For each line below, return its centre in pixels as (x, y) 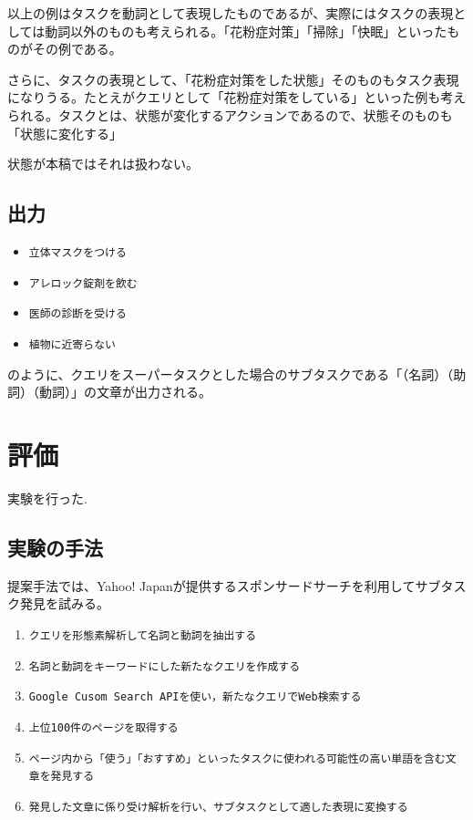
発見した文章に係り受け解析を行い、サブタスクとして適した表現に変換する (218, 807)
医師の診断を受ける (77, 314)
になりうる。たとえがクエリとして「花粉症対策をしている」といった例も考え (237, 97)
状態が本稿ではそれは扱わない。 (103, 164)
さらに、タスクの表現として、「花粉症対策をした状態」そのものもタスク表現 (233, 79)
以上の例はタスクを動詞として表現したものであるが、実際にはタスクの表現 (231, 13)
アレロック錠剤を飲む (83, 283)
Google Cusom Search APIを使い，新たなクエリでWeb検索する (195, 697)
